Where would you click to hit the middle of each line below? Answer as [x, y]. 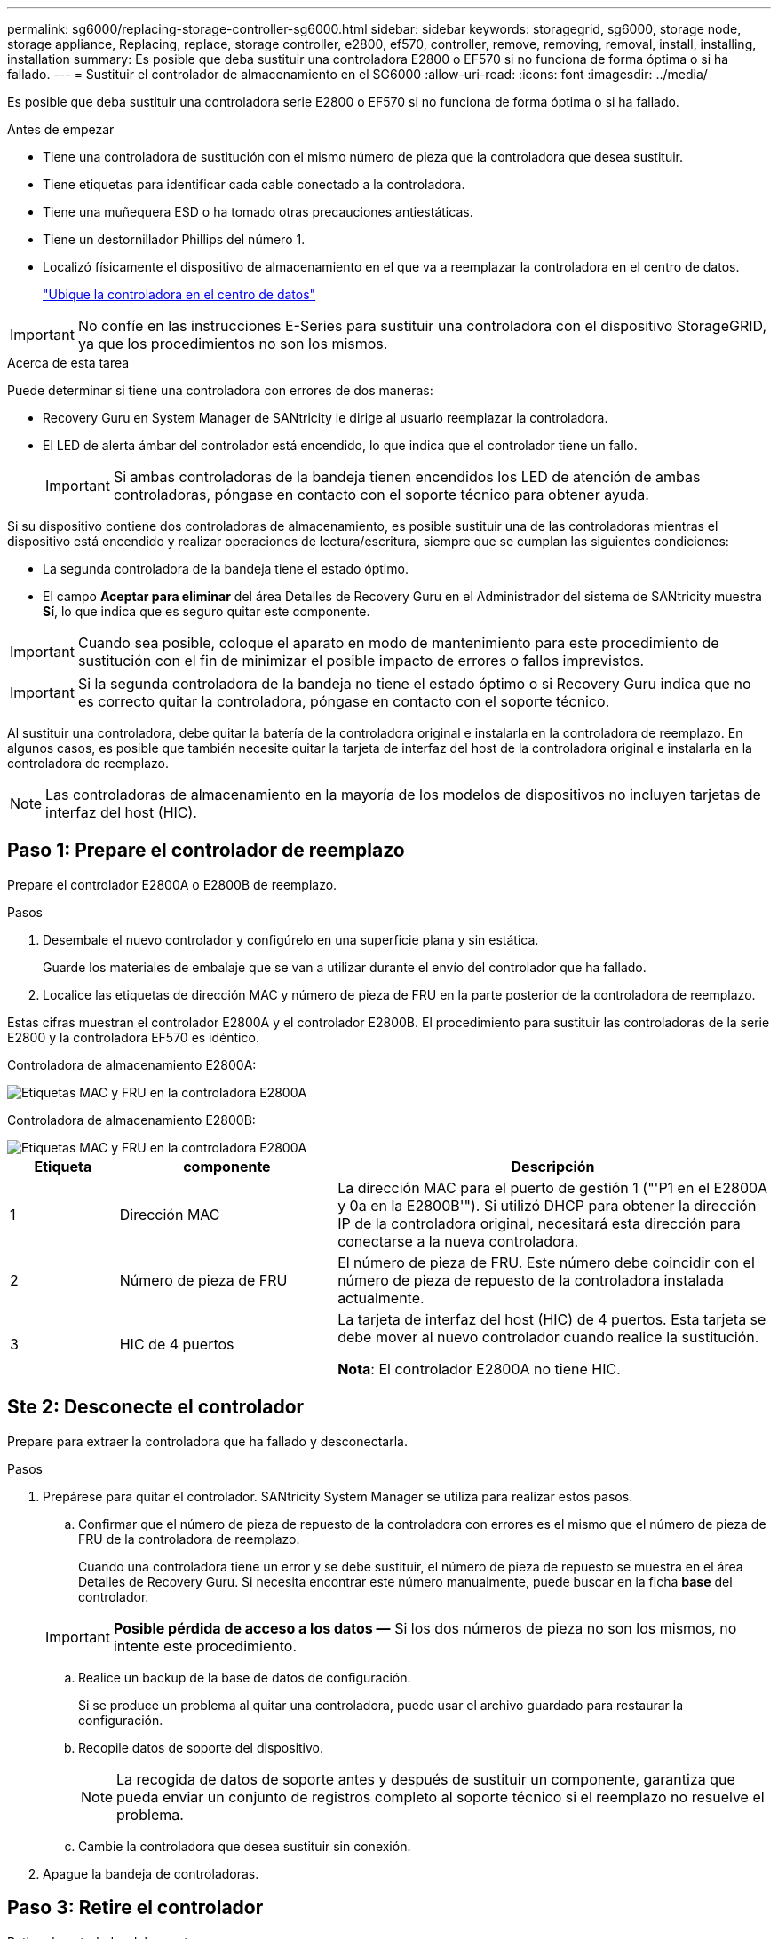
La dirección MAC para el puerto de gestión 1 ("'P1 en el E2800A [553, 1187]
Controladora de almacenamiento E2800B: [131, 1120]
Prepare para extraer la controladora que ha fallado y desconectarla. [207, 1441]
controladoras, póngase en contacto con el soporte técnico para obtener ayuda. [381, 495]
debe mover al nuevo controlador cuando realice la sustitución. [548, 1337]
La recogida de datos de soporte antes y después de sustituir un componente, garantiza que [426, 1779]
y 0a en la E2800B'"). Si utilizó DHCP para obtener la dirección [547, 1205]
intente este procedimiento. [205, 1646]
